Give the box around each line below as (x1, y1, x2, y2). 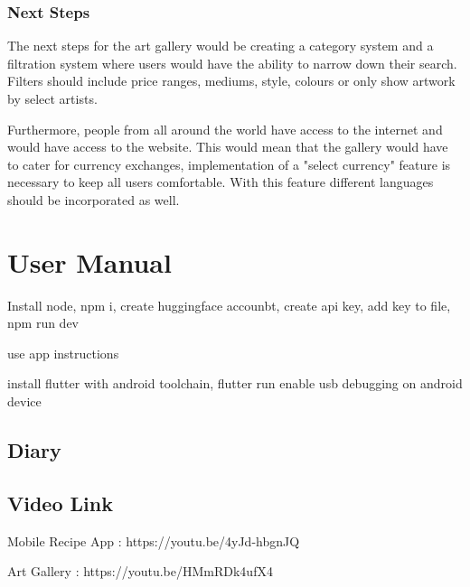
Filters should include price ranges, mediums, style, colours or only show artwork (7, 71, 456, 90)
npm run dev (7, 313, 80, 332)
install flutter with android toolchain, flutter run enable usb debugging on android (7, 374, 463, 393)
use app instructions (7, 343, 119, 362)
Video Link (7, 489, 113, 517)
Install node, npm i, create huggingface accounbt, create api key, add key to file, (7, 295, 451, 314)
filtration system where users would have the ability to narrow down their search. (7, 53, 457, 72)
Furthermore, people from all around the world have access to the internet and (7, 119, 443, 138)
